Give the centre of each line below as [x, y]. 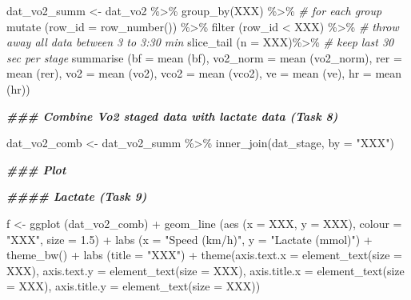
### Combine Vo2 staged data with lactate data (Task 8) [172, 116]
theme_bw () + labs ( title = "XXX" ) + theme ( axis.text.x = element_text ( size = [204, 255]
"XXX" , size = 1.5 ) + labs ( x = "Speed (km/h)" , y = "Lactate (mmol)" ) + [190, 239]
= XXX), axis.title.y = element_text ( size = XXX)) [134, 286]
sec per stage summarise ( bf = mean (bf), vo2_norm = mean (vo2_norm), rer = [204, 57]
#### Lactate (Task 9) [77, 196]
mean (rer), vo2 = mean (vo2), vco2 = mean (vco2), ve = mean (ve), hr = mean [204, 73]
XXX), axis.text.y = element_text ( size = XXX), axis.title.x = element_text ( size [205, 270]
